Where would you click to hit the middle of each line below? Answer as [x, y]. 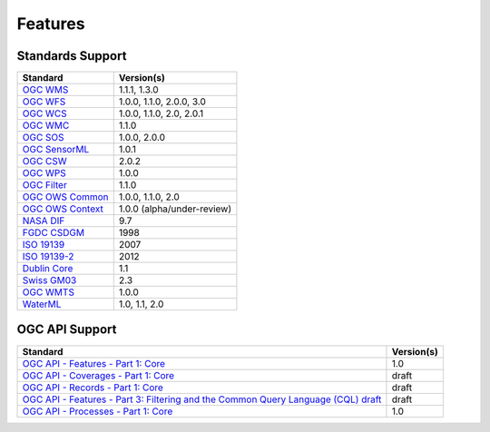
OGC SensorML [56, 150]
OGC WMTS [48, 292]
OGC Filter [44, 185]
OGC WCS [44, 113]
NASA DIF [44, 221]
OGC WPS [44, 173]
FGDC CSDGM [54, 233]
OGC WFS [44, 102]
